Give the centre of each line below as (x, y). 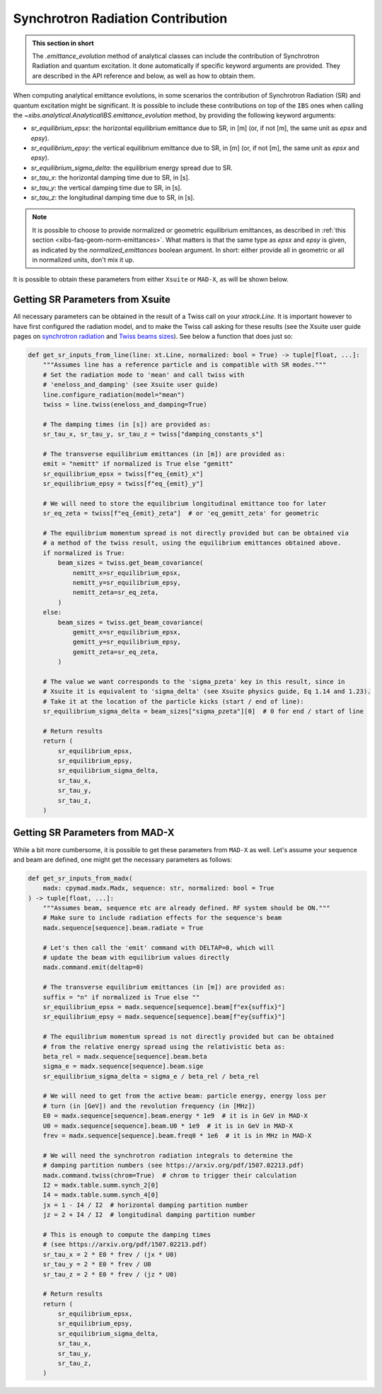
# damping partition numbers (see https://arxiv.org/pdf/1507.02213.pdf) (173, 1166)
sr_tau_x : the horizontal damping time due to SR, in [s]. (110, 178)
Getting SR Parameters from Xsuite (92, 300)
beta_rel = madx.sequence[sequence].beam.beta (125, 1056)
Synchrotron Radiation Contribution (120, 18)
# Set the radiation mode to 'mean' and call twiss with (144, 374)
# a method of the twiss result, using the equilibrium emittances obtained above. (192, 543)
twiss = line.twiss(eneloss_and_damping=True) (125, 404)
